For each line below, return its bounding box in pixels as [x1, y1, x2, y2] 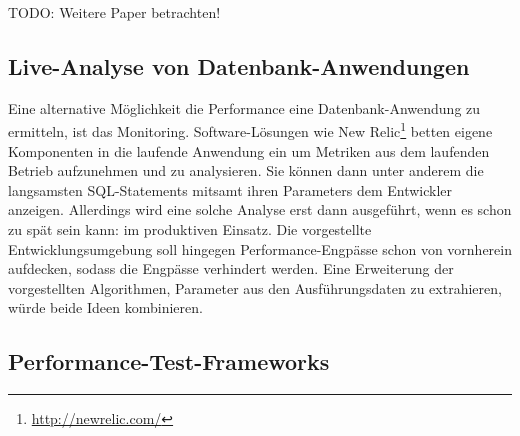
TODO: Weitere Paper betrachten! [8, 2, 221, 22]
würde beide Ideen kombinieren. [8, 297, 203, 318]
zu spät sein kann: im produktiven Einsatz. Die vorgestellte [8, 219, 372, 240]
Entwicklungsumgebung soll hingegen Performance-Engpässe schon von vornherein [8, 238, 512, 259]
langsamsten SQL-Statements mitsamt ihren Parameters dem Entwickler [8, 179, 453, 200]
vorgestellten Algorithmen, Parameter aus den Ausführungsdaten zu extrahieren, [8, 277, 502, 298]
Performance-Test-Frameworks [8, 346, 330, 377]
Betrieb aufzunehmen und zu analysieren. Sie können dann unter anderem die [8, 160, 484, 181]
